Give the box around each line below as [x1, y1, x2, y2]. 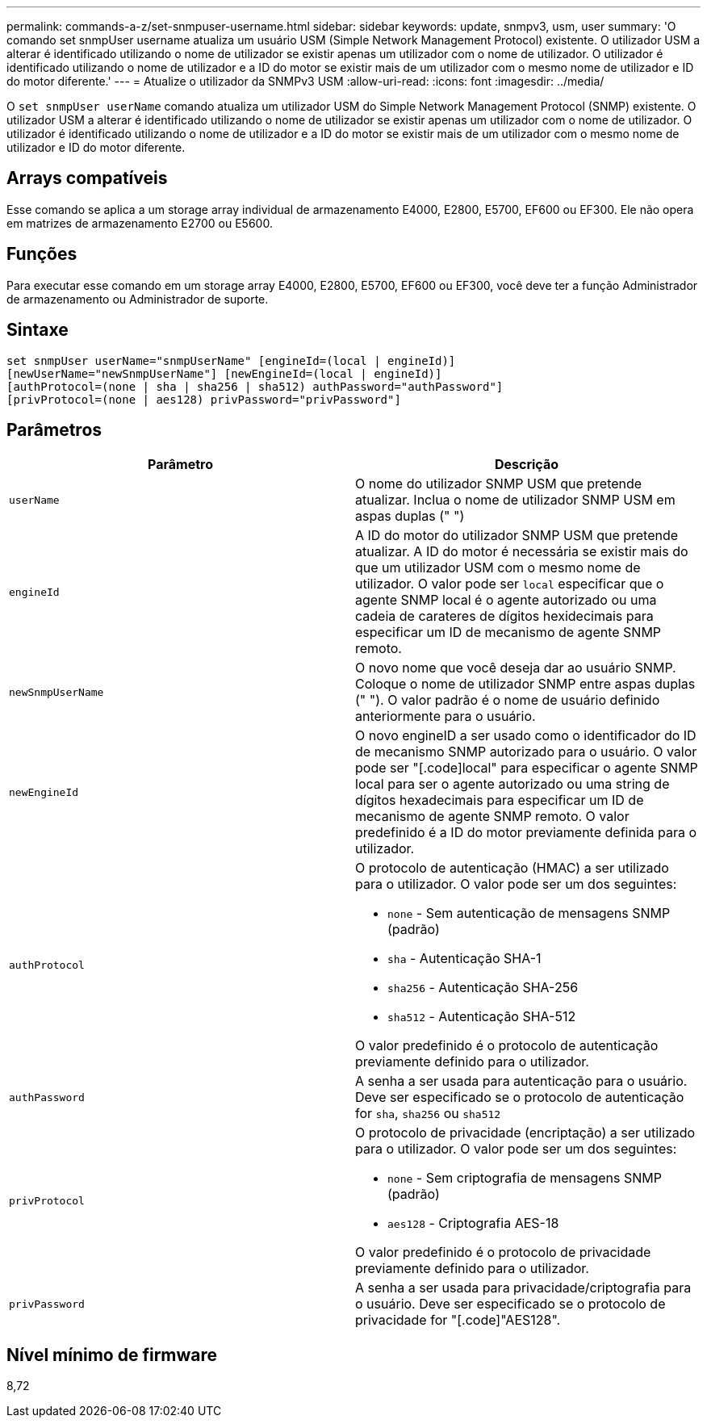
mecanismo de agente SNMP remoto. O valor [355, 808, 630, 825]
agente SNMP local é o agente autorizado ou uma [355, 592, 657, 609]
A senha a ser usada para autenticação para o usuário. [355, 1073, 688, 1090]
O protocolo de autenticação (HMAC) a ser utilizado [355, 860, 669, 877]
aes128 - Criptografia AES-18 [387, 1215, 559, 1232]
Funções [6, 244, 77, 265]
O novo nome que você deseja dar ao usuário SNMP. [355, 660, 676, 676]
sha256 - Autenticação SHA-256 [387, 979, 579, 996]
